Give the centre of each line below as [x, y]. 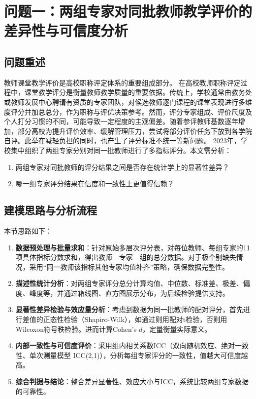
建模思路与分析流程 [50, 210]
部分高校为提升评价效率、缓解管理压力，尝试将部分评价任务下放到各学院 [135, 131]
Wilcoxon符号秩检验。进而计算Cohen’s [76, 329]
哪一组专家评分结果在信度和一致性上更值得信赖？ [95, 183]
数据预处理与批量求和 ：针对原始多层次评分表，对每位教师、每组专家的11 [133, 247]
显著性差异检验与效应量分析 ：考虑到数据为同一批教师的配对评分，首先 [129, 309]
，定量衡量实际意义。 [177, 329]
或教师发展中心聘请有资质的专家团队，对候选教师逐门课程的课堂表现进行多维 [128, 101]
